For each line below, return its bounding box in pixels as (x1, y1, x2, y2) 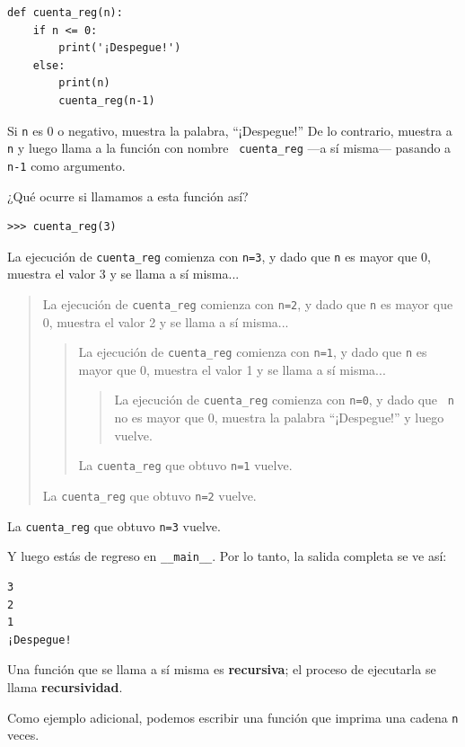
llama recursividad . (7, 677, 123, 696)
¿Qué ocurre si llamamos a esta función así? (7, 186, 249, 205)
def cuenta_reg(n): (7, 6, 123, 19)
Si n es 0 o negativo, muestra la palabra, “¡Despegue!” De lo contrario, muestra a (7, 120, 452, 139)
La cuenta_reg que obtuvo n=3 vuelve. (7, 516, 221, 535)
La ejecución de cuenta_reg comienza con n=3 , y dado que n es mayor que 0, (7, 246, 431, 265)
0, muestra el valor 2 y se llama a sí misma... (42, 312, 289, 331)
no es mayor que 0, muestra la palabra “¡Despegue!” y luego (114, 408, 444, 427)
